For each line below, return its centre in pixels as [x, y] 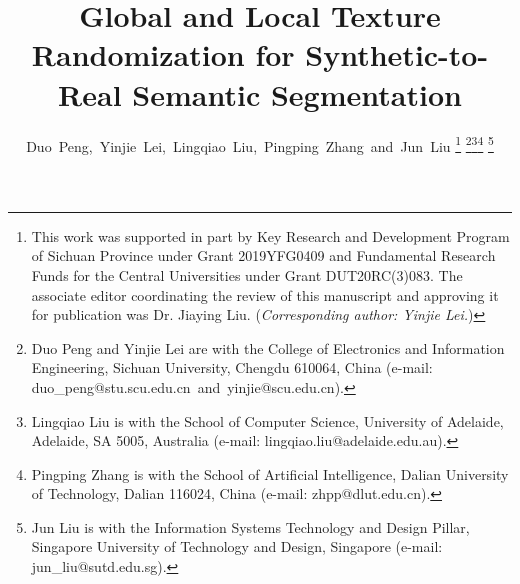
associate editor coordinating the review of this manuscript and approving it [265, 294]
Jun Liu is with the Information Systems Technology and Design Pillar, [250, 526]
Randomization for [163, 54]
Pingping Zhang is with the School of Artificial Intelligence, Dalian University [270, 473]
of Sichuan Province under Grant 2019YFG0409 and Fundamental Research [263, 255]
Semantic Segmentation [297, 93]
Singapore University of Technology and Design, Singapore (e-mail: [237, 546]
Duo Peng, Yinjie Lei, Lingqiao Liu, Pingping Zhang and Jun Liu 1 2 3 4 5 [260, 144]
